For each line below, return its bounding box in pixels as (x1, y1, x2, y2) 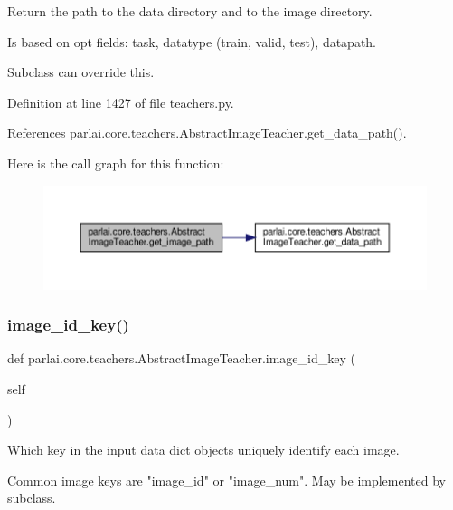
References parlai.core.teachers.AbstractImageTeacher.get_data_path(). (7, 123, 407, 142)
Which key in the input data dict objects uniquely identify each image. (7, 440, 400, 459)
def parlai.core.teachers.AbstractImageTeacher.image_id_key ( (7, 349, 355, 368)
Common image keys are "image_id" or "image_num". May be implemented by (7, 470, 446, 489)
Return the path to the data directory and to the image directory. (7, 2, 373, 20)
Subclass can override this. (7, 63, 155, 82)
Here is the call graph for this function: (7, 153, 224, 172)
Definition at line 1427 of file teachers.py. (7, 92, 234, 111)
